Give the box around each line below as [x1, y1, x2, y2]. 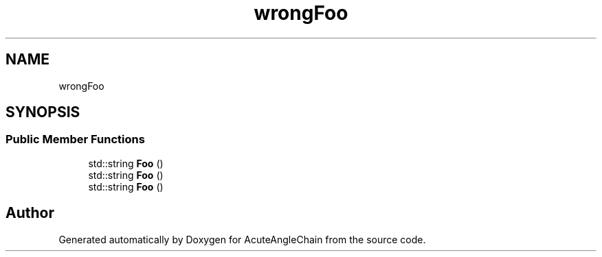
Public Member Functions [5, 132, 145, 147]
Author [5, 204, 54, 222]
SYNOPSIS [5, 103, 80, 121]
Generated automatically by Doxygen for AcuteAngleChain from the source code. [58, 233, 426, 245]
